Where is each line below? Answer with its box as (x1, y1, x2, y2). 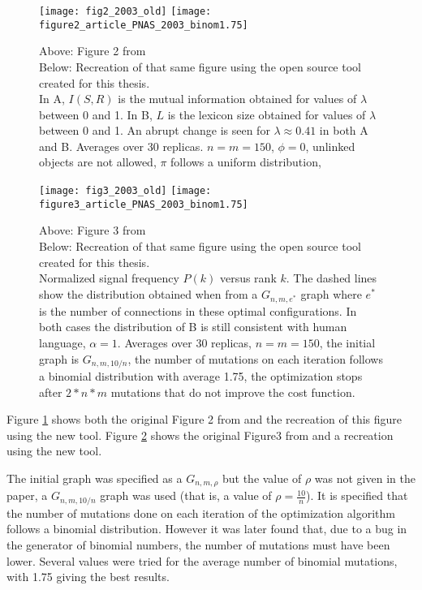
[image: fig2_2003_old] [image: (39, 6, 212, 17)
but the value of (222, 469, 302, 486)
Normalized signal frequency (39, 269, 179, 286)
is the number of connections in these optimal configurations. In (39, 302, 357, 319)
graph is (39, 350, 80, 367)
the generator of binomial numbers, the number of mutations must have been (6, 536, 390, 553)
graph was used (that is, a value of (100, 487, 272, 504)
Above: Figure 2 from (39, 42, 146, 59)
